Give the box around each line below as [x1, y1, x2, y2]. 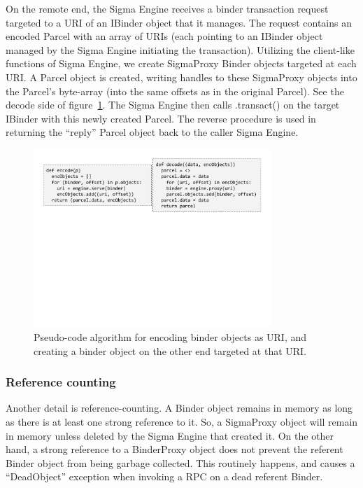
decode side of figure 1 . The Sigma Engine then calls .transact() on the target [6, 97, 340, 112]
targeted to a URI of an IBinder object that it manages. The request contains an [6, 15, 352, 29]
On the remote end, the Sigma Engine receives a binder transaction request [6, 1, 329, 15]
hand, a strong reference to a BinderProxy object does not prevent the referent [6, 442, 343, 456]
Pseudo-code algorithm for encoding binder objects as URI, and [34, 329, 307, 344]
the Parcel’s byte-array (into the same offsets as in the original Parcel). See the [6, 83, 344, 98]
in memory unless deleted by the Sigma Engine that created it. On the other [6, 428, 334, 442]
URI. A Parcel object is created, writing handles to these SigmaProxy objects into [6, 69, 357, 84]
